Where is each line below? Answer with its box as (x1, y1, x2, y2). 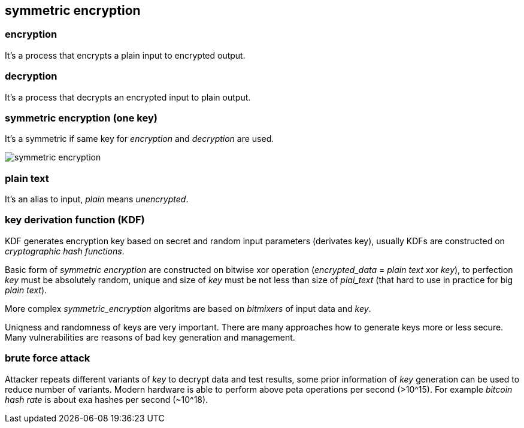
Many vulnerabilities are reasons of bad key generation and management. (5, 332, 295, 342)
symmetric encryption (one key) (5, 111, 157, 124)
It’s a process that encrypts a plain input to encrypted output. (5, 50, 246, 60)
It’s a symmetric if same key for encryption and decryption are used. (5, 133, 274, 144)
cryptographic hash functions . (5, 245, 125, 256)
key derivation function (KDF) (5, 214, 145, 226)
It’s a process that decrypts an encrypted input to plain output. (5, 92, 251, 102)
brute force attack (5, 352, 90, 365)
